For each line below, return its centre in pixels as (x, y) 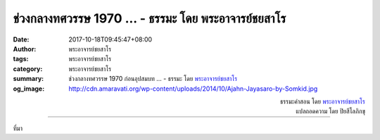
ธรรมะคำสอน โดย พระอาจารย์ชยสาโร (322, 101)
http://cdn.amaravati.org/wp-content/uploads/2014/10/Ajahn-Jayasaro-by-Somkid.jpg (193, 89)
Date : (21, 39)
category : (28, 69)
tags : (21, 59)
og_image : (29, 89)
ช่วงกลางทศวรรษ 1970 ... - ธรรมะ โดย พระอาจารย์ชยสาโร (150, 18)
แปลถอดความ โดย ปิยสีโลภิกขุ (330, 111)
